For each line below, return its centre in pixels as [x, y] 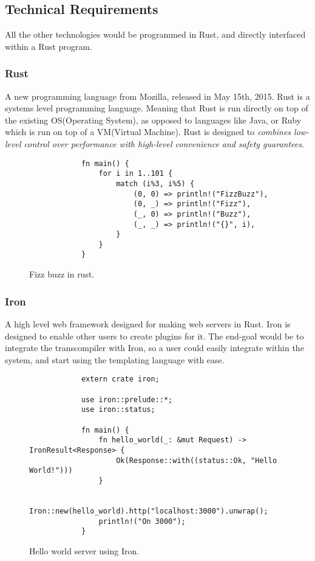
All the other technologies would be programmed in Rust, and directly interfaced [155, 34]
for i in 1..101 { [136, 174]
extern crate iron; [120, 379]
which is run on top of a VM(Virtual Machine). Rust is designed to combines [148, 132]
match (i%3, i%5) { [155, 183]
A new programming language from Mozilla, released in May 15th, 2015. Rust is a [157, 96]
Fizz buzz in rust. [62, 274]
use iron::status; [118, 410]
